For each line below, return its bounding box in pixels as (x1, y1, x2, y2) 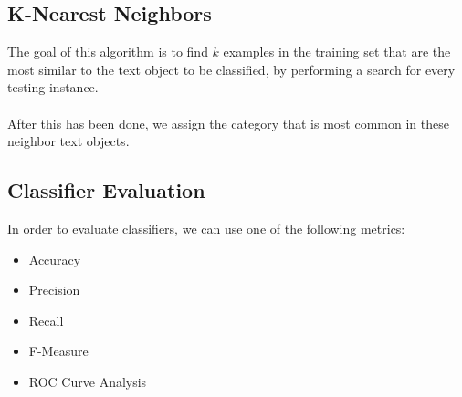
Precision (28, 280, 80, 299)
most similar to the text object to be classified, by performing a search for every (7, 59, 456, 78)
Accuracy (28, 249, 81, 268)
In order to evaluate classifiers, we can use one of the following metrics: (7, 218, 405, 237)
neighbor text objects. (7, 131, 130, 151)
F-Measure (28, 341, 89, 360)
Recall (28, 310, 64, 329)
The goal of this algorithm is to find (7, 42, 208, 61)
